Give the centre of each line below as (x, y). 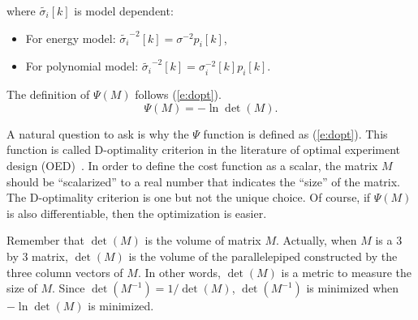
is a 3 (389, 240)
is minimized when (353, 288)
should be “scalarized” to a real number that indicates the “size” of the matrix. (203, 181)
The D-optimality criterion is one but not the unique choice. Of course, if (189, 197)
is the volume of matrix (203, 240)
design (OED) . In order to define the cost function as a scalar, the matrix (192, 165)
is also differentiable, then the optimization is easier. (137, 213)
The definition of (48, 94)
